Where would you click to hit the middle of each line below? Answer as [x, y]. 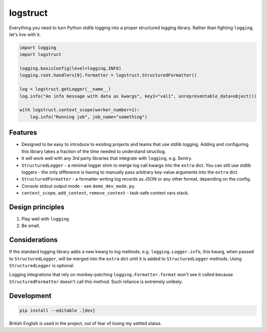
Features [23, 133]
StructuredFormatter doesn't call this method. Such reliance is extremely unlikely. [96, 282]
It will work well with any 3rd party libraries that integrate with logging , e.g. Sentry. [107, 158]
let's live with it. [25, 34]
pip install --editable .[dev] [58, 310]
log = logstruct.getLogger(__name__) [65, 89]
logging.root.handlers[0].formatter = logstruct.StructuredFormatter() [108, 75]
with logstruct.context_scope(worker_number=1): [80, 110]
